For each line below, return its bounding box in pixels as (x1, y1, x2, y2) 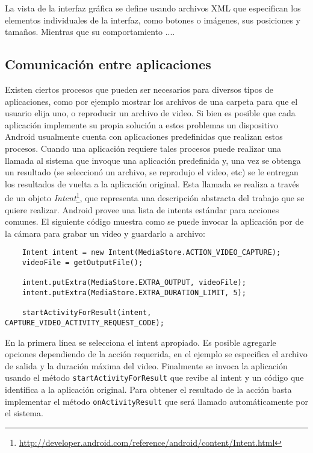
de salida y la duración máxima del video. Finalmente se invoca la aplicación (5, 359, 288, 372)
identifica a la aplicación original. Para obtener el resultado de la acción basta (5, 383, 292, 396)
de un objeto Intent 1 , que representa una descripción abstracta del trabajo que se (5, 190, 305, 204)
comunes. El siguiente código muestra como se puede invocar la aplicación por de (5, 215, 304, 228)
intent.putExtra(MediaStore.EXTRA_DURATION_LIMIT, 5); (22, 288, 246, 297)
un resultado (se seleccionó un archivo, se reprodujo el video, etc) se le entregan (5, 166, 299, 178)
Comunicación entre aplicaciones (5, 55, 211, 73)
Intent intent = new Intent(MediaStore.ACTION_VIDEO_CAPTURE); (22, 248, 281, 257)
